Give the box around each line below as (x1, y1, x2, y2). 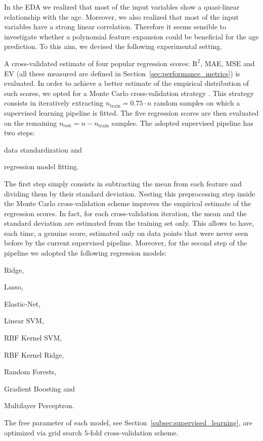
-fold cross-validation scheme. (87, 427, 179, 437)
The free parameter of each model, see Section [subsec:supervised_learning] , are (4, 417, 252, 427)
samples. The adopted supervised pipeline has (111, 117, 253, 128)
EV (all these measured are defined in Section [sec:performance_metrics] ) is (4, 68, 240, 78)
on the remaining (4, 117, 57, 128)
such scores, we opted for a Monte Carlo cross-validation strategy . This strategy (4, 87, 254, 98)
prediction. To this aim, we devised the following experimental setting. (4, 41, 223, 52)
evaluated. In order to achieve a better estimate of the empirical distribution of (4, 78, 249, 88)
